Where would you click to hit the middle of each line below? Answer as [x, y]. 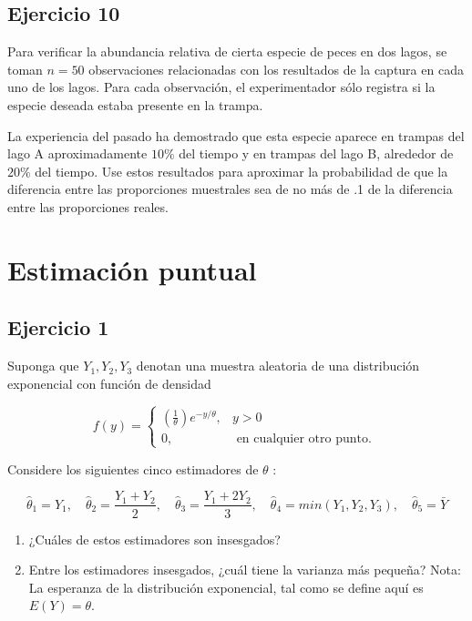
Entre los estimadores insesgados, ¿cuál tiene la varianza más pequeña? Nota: [245, 570]
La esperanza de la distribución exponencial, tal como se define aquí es [226, 587]
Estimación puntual [132, 269]
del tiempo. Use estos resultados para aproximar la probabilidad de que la [241, 171]
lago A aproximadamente [77, 153]
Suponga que [43, 366]
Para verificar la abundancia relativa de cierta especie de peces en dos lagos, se [227, 51]
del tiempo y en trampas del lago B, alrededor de [316, 153]
